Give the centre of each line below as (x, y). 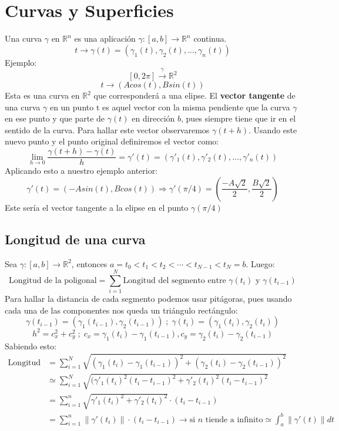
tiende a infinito (234, 420)
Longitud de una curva (75, 239)
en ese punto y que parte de (55, 118)
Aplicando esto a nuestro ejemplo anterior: (81, 171)
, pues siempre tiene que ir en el (239, 118)
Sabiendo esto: (31, 346)
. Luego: (260, 263)
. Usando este (273, 129)
